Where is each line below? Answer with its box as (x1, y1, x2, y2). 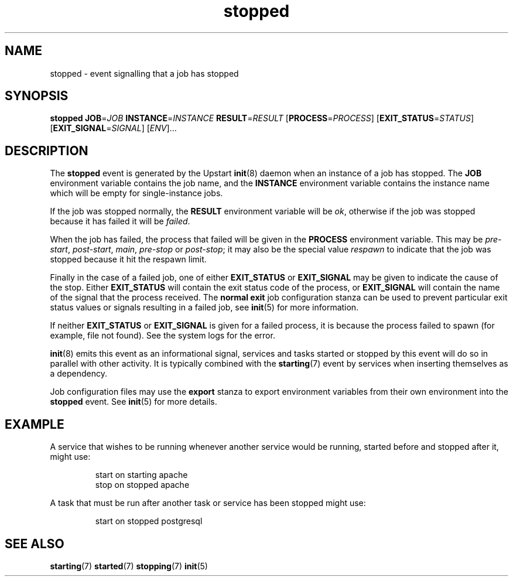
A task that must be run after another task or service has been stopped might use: (50, 498, 366, 508)
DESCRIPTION (5, 143, 88, 158)
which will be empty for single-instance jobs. (50, 188, 223, 199)
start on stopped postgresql (95, 516, 203, 527)
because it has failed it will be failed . (50, 216, 190, 227)
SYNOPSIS (5, 88, 69, 104)
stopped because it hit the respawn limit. (50, 254, 207, 265)
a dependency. (50, 368, 107, 379)
